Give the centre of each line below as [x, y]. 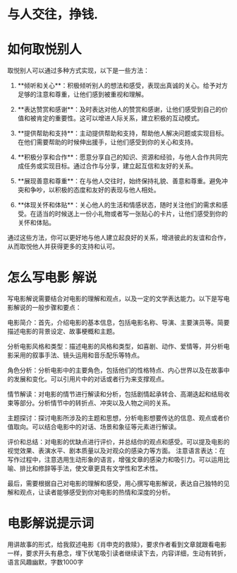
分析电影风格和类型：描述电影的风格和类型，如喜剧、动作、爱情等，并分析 [115, 347]
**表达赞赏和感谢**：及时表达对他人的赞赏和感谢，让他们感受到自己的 [120, 110]
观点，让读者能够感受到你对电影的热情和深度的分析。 [97, 492]
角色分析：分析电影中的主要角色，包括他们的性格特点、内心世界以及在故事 [115, 370]
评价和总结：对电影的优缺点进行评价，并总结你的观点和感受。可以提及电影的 [119, 442]
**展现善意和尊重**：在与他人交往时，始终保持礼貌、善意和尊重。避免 [120, 181]
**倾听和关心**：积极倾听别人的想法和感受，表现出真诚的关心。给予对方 [122, 86]
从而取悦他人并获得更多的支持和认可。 [63, 247]
